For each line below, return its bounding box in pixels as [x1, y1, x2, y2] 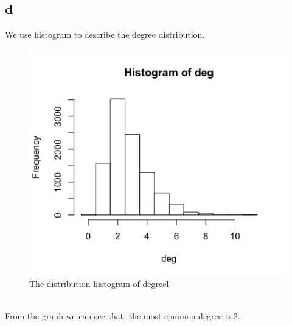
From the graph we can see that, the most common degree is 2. [5, 310, 240, 322]
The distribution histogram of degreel [29, 277, 169, 290]
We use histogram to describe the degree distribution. [5, 28, 205, 41]
